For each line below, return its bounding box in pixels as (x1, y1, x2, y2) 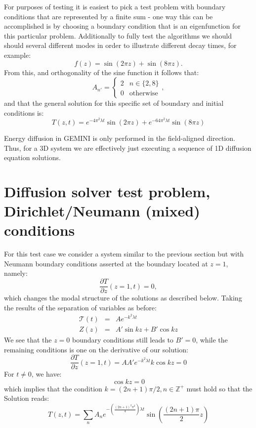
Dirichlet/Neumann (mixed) (4, 201, 200, 221)
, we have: (31, 369, 62, 379)
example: (4, 49, 31, 60)
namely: (4, 268, 28, 278)
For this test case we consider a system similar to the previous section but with (4, 249, 244, 259)
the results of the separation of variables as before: (4, 302, 157, 312)
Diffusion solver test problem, (4, 181, 211, 201)
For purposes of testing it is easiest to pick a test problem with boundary (4, 1, 226, 11)
